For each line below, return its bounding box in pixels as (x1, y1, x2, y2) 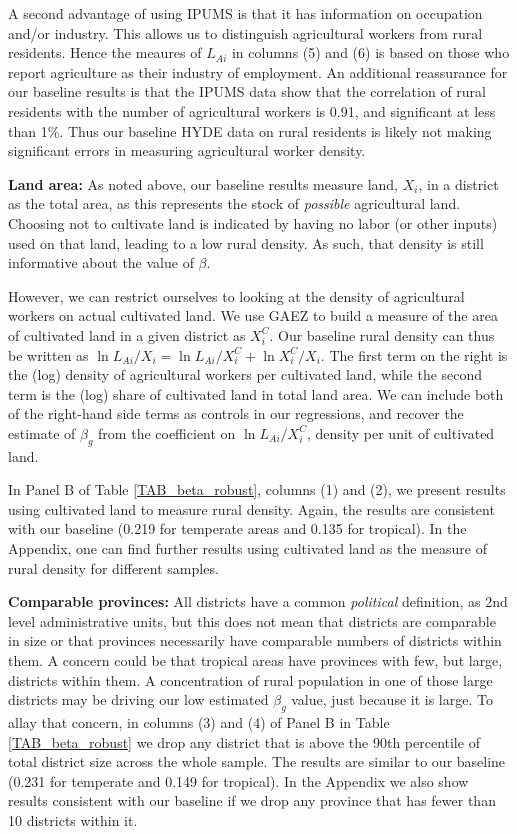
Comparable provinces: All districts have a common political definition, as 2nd (8, 591, 508, 612)
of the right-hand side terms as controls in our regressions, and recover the (8, 403, 464, 424)
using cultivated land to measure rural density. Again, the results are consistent (8, 498, 495, 519)
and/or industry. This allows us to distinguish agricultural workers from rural (8, 22, 483, 43)
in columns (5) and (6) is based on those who (231, 42, 510, 63)
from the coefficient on (98, 422, 236, 443)
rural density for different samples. (8, 557, 219, 578)
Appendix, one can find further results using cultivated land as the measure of (8, 538, 487, 559)
